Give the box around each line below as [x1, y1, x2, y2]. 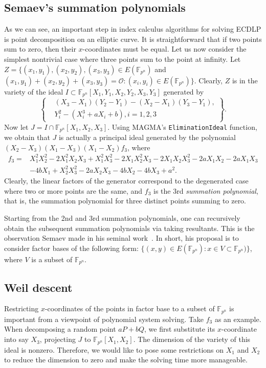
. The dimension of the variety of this [133, 334, 251, 344]
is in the [232, 75, 258, 85]
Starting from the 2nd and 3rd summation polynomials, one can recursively [4, 212, 240, 223]
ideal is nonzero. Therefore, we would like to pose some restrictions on [4, 344, 224, 355]
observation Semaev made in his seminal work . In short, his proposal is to [4, 233, 239, 243]
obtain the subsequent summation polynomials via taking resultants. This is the [4, 222, 255, 233]
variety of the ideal [4, 86, 63, 97]
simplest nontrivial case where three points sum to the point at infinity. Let [4, 53, 241, 64]
